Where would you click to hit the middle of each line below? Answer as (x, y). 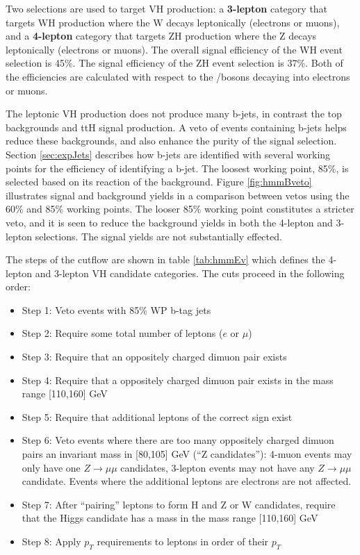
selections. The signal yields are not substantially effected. (158, 236)
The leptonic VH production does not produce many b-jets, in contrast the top (174, 114)
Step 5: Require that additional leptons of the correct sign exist (157, 416)
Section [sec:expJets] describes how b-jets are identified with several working (168, 154)
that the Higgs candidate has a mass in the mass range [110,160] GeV (170, 518)
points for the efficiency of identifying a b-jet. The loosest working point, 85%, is (177, 168)
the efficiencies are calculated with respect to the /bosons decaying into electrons (178, 76)
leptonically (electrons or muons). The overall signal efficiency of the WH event (174, 49)
